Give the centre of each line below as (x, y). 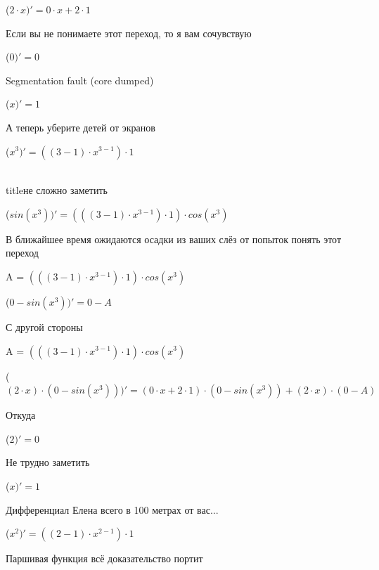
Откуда (21, 415)
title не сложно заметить (57, 190)
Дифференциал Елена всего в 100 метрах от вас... (112, 509)
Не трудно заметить (48, 462)
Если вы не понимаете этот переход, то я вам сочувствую (129, 33)
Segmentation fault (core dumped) (80, 80)
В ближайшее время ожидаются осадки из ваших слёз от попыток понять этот (174, 239)
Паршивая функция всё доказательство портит (104, 558)
